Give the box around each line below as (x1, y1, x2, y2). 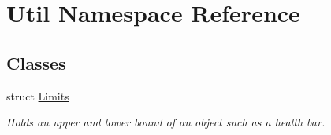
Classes (6, 50, 66, 75)
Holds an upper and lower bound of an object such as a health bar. (6, 114, 325, 130)
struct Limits (6, 87, 69, 104)
